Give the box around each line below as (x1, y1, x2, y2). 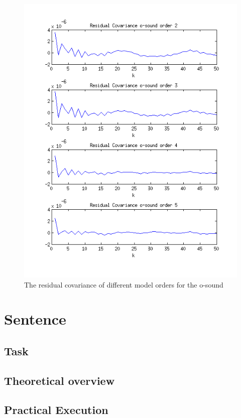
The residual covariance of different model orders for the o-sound (24, 279, 223, 290)
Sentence (4, 309, 66, 329)
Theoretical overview (4, 372, 115, 388)
